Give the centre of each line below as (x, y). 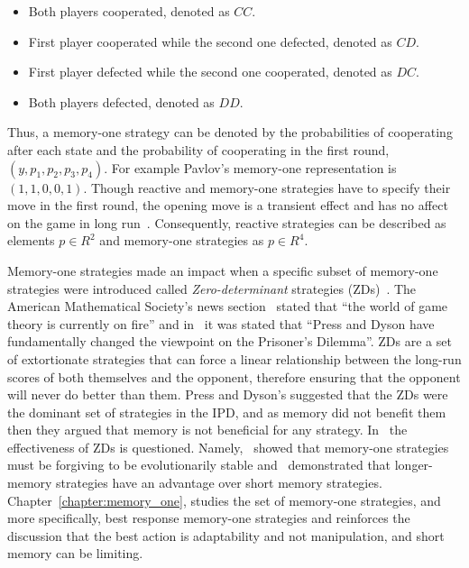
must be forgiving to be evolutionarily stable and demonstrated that (199, 465)
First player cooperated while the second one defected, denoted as (210, 41)
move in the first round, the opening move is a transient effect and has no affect (228, 205)
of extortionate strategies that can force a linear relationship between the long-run (234, 358)
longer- (414, 465)
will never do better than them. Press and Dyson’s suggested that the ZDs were (228, 394)
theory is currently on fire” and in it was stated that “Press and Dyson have (221, 323)
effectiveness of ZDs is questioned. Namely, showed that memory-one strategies (228, 447)
